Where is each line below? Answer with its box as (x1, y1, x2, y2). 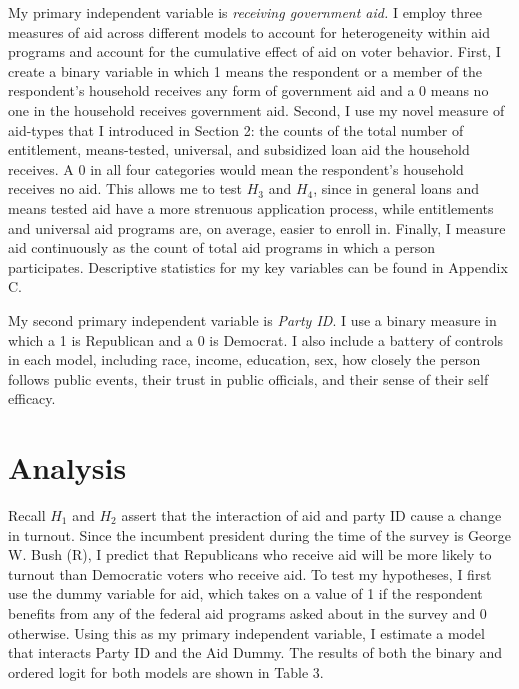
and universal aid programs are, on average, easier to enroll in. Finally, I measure (8, 217, 506, 238)
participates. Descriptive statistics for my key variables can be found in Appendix (8, 256, 508, 277)
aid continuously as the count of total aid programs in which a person (8, 237, 436, 258)
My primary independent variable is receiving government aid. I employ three (8, 2, 482, 22)
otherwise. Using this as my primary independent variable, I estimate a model (8, 622, 485, 643)
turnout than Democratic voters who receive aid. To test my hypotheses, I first (8, 563, 492, 584)
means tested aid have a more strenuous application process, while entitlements (8, 197, 494, 218)
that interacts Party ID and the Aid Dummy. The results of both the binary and (8, 642, 503, 663)
